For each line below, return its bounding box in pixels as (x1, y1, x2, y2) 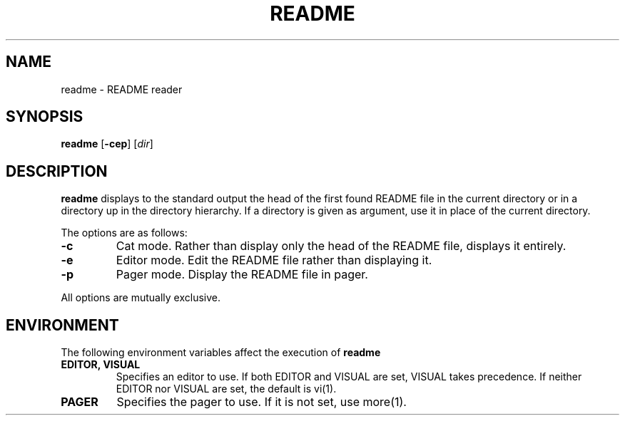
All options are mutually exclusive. (61, 291, 221, 304)
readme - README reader (61, 83, 183, 95)
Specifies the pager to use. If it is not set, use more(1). (116, 395, 407, 410)
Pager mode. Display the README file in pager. (116, 267, 368, 282)
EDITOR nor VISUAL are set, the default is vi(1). (116, 383, 337, 395)
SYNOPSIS (6, 108, 83, 126)
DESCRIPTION (6, 162, 108, 180)
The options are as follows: (61, 227, 188, 239)
